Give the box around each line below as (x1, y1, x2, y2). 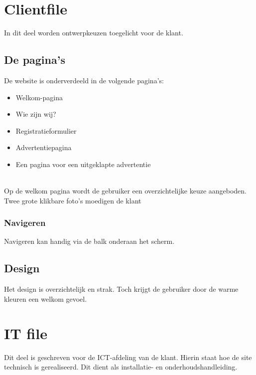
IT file (4, 323, 47, 343)
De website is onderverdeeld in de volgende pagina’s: (4, 75, 164, 85)
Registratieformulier (15, 125, 77, 136)
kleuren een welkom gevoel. (4, 293, 87, 304)
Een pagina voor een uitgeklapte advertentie (15, 159, 151, 169)
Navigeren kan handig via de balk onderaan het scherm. (4, 236, 175, 246)
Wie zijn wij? (15, 109, 56, 119)
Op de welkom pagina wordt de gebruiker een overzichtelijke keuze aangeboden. (4, 186, 247, 196)
